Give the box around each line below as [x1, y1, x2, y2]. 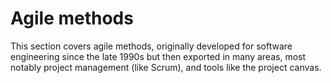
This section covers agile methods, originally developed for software [10, 40, 293, 52]
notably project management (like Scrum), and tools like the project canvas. [10, 61, 322, 73]
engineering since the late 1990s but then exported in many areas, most [10, 50, 307, 62]
